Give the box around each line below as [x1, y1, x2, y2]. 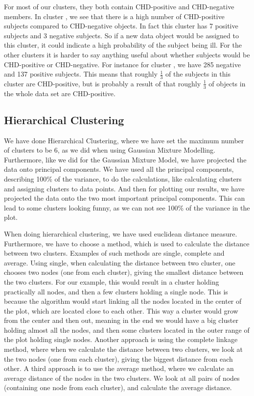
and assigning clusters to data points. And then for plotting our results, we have [4, 183, 245, 193]
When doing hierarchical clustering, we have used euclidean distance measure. [4, 228, 237, 238]
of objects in [208, 78, 246, 88]
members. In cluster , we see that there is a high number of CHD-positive [4, 11, 225, 21]
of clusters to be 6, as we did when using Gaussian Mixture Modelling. [4, 145, 215, 155]
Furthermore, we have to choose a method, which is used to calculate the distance [4, 238, 250, 248]
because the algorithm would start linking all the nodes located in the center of [4, 296, 242, 306]
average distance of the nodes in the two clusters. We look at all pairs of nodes [4, 372, 240, 383]
